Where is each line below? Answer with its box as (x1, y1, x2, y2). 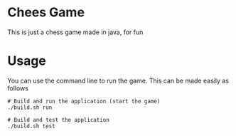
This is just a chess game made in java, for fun (7, 28, 144, 36)
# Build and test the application (7, 116, 110, 123)
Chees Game (7, 4, 85, 21)
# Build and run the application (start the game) (7, 98, 161, 105)
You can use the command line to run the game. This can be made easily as (7, 76, 230, 85)
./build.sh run (7, 104, 53, 111)
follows (7, 83, 28, 93)
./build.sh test (7, 122, 55, 130)
